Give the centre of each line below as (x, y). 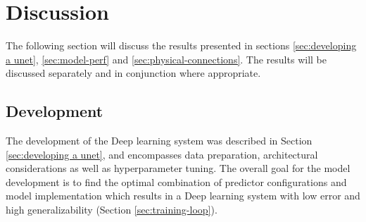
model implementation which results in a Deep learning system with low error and (183, 196)
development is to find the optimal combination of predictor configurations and (176, 181)
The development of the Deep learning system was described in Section (159, 141)
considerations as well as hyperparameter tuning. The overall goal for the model (178, 168)
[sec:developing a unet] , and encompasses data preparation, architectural (162, 154)
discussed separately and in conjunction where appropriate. (133, 73)
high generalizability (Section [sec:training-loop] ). (112, 210)
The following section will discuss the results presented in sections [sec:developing (181, 45)
